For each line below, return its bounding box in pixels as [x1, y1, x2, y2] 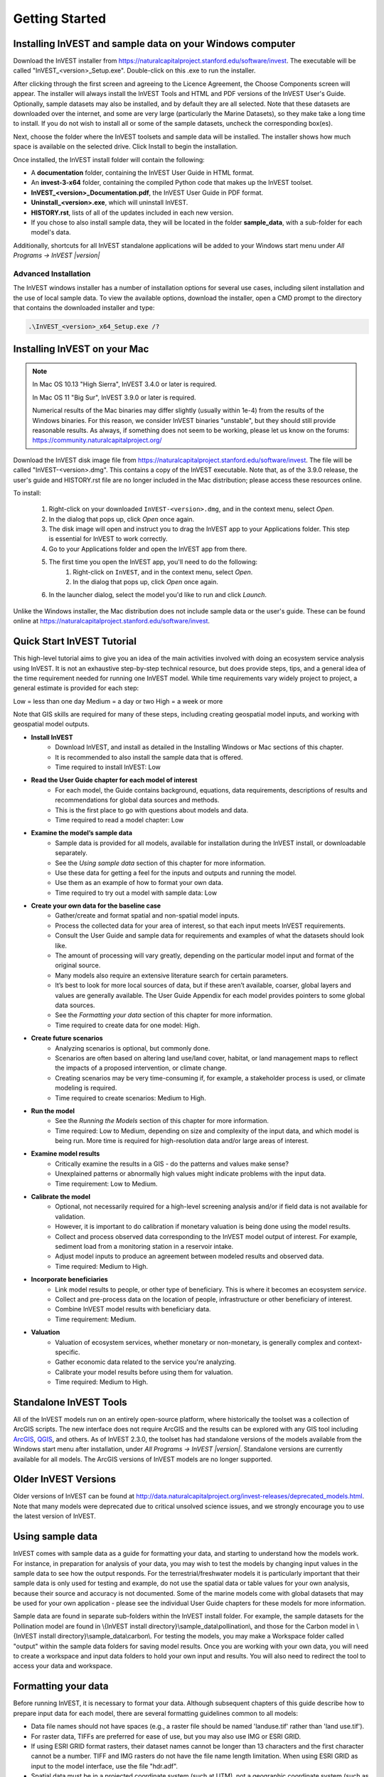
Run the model [31, 1106, 75, 1115]
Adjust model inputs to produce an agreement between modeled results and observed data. [55, 1252, 324, 1261]
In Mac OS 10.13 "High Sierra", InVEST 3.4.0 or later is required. [32, 380, 217, 389]
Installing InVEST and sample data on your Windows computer [13, 38, 296, 50]
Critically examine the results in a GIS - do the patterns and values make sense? [55, 1159, 289, 1168]
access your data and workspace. [13, 1662, 113, 1670]
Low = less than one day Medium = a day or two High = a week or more [13, 697, 223, 705]
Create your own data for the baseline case [31, 901, 161, 910]
